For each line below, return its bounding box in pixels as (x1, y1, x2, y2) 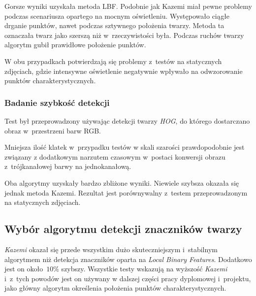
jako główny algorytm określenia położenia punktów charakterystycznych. (4, 283, 226, 293)
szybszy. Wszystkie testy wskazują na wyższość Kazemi (61, 263, 227, 274)
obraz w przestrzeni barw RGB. (4, 125, 101, 135)
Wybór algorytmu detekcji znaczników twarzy (4, 221, 242, 236)
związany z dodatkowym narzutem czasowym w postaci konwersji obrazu (4, 151, 225, 162)
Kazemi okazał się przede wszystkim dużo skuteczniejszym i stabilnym (4, 244, 218, 254)
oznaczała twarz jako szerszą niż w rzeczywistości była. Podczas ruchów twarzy (4, 30, 244, 40)
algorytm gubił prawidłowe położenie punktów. (4, 39, 146, 50)
